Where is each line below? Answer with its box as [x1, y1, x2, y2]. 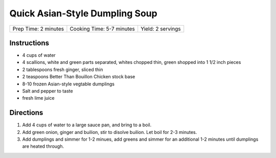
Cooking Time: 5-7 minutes [70, 25, 135, 32]
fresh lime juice [22, 95, 55, 101]
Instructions [9, 38, 50, 47]
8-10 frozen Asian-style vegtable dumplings [22, 81, 115, 87]
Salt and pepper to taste [22, 88, 74, 94]
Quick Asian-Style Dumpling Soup [9, 8, 158, 19]
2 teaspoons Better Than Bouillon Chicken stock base [22, 74, 135, 80]
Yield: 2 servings [141, 25, 181, 32]
